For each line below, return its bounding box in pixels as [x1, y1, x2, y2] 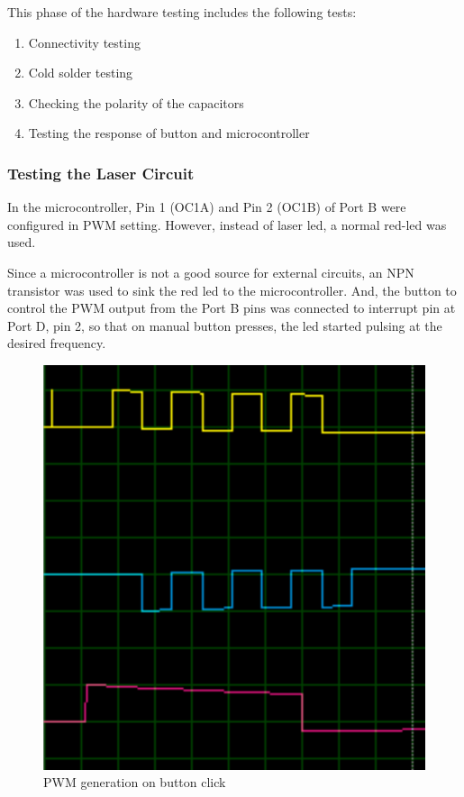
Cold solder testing [28, 63, 133, 82]
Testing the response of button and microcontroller [28, 124, 310, 142]
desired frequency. [7, 334, 106, 353]
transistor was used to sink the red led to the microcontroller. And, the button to [7, 280, 457, 299]
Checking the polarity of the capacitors [28, 93, 244, 112]
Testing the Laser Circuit [7, 161, 195, 184]
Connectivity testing [28, 32, 141, 51]
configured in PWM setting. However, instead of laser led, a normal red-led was [7, 215, 447, 234]
